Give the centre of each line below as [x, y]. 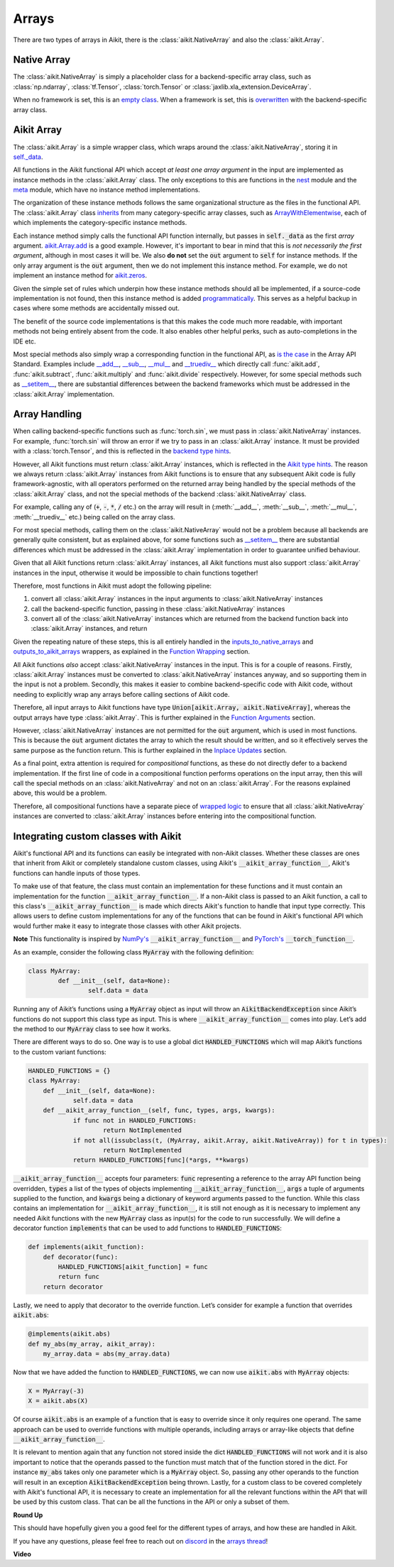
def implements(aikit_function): [86, 1247]
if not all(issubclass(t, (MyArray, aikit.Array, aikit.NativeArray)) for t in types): [230, 1140]
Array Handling [48, 414]
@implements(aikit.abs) [70, 1334]
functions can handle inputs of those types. [77, 873]
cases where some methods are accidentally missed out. [97, 308]
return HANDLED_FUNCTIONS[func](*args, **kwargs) [161, 1160]
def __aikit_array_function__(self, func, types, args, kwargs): [159, 1110]
